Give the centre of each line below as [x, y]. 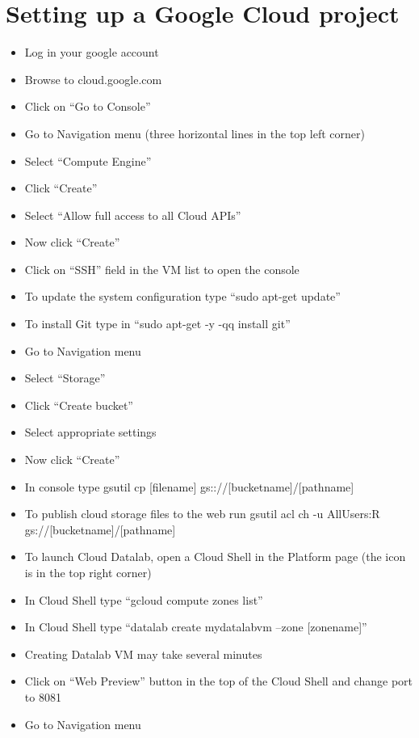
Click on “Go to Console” [88, 106]
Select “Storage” [65, 378]
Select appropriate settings [90, 432]
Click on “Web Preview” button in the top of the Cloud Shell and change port [218, 681]
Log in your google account [92, 52]
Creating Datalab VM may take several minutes [143, 654]
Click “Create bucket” [79, 405]
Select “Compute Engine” [88, 160]
